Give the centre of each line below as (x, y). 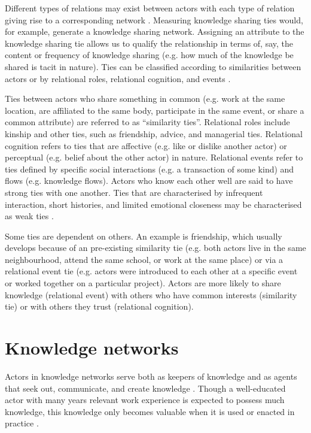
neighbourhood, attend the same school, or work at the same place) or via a (144, 259)
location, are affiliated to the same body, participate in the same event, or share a (155, 110)
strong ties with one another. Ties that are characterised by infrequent (134, 192)
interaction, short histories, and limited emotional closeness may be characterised (153, 204)
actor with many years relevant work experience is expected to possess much (145, 400)
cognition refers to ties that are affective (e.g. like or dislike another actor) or (146, 145)
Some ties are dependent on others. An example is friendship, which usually (144, 236)
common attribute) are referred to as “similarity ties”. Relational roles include (147, 122)
